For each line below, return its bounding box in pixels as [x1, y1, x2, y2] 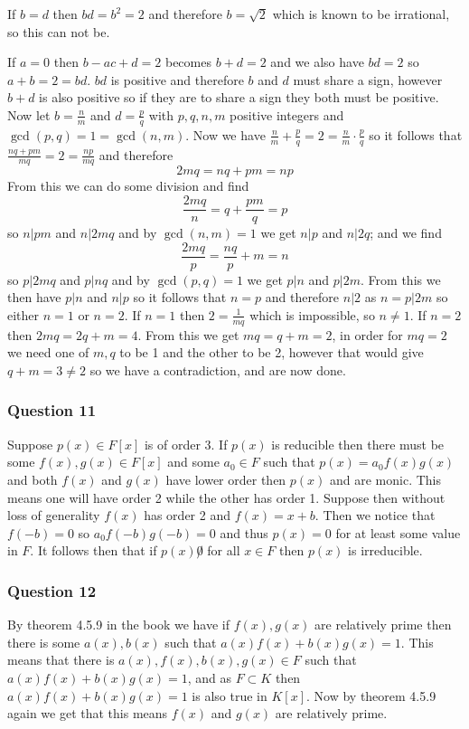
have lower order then [165, 469, 286, 488]
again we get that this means [7, 704, 168, 723]
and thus [220, 523, 268, 542]
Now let [7, 105, 51, 124]
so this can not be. [7, 22, 110, 41]
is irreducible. [348, 541, 423, 560]
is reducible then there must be [271, 434, 445, 453]
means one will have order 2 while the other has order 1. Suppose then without [7, 488, 446, 507]
